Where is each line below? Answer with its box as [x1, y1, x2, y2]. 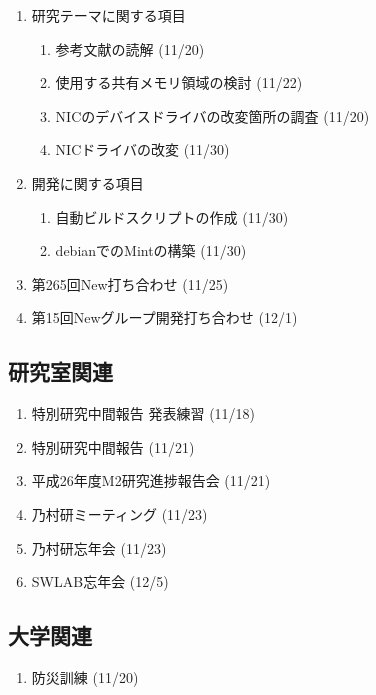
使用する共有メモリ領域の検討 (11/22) [55, 72, 303, 93]
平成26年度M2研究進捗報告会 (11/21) [31, 470, 271, 491]
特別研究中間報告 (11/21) [31, 436, 195, 457]
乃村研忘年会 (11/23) [31, 537, 167, 558]
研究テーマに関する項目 [31, 5, 186, 25]
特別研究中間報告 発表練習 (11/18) [31, 403, 256, 424]
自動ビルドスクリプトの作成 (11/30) [55, 206, 289, 227]
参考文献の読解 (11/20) [55, 38, 205, 59]
